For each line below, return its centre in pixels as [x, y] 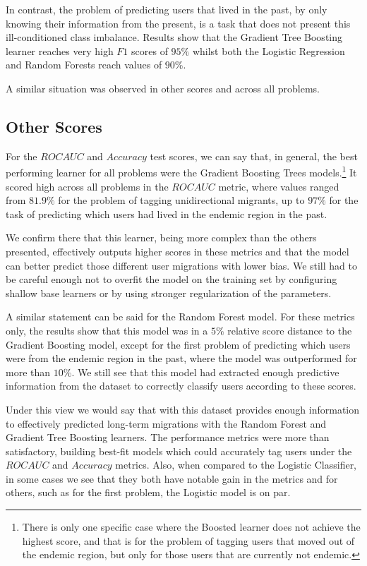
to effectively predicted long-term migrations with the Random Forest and [166, 423]
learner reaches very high [60, 50]
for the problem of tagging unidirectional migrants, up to [181, 200]
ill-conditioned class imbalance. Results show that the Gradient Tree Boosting [174, 37]
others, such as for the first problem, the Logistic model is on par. [148, 492]
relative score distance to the [290, 330]
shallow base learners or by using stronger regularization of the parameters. [169, 293]
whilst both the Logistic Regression [269, 50]
